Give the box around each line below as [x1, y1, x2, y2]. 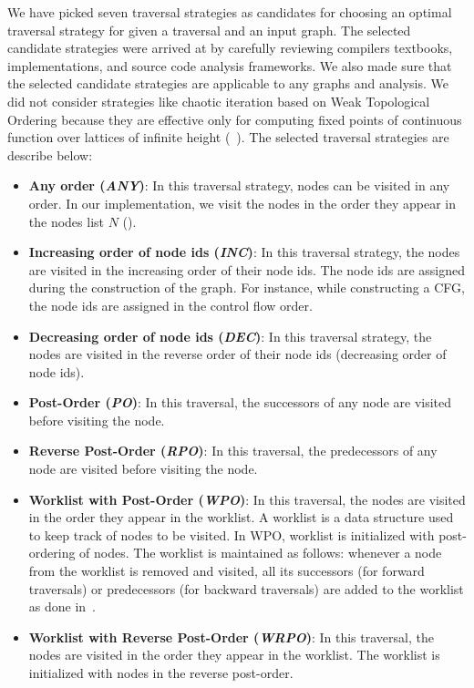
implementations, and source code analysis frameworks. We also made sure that [7, 56, 452, 75]
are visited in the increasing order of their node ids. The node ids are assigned [28, 260, 466, 279]
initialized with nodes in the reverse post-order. [28, 663, 294, 682]
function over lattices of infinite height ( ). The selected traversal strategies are [7, 128, 449, 147]
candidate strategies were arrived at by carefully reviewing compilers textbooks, [7, 38, 453, 57]
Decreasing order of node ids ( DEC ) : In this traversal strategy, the [28, 326, 432, 345]
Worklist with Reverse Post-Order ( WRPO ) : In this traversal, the [28, 627, 434, 646]
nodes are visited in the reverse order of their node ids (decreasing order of [28, 344, 447, 364]
